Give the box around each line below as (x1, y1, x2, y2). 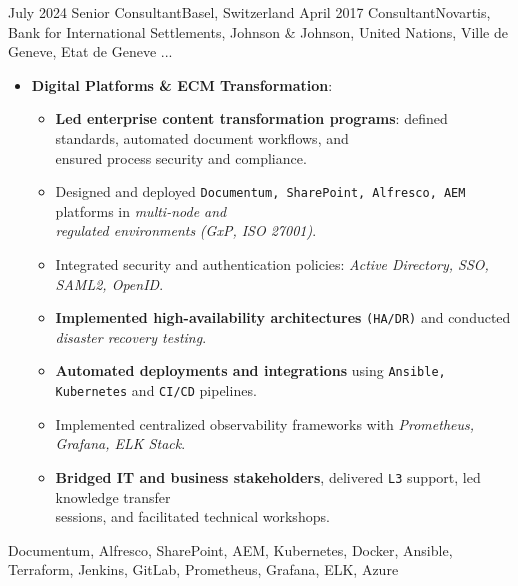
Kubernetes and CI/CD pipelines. (55, 380, 257, 401)
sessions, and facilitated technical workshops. (55, 506, 330, 527)
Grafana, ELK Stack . (55, 433, 186, 454)
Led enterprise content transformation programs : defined (55, 108, 448, 129)
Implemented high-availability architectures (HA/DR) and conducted (55, 307, 511, 328)
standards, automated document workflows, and (55, 127, 349, 148)
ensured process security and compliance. (55, 147, 307, 168)
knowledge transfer (55, 486, 171, 507)
